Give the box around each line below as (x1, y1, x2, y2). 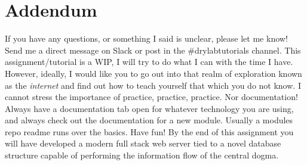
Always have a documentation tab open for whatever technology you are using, (5, 102, 294, 114)
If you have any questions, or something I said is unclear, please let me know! (5, 32, 288, 45)
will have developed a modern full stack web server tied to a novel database (5, 137, 281, 150)
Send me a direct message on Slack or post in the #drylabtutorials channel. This (5, 43, 301, 56)
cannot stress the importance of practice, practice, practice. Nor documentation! (5, 91, 298, 103)
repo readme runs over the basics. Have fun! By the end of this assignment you (5, 125, 294, 138)
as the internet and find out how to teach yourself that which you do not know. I (5, 79, 301, 91)
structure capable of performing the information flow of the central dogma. (5, 149, 279, 161)
